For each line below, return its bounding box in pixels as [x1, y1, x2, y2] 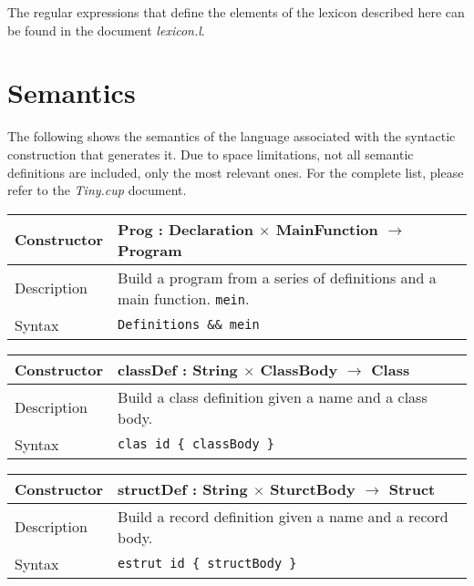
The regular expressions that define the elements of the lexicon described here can [7, 3, 465, 21]
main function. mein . [118, 287, 250, 309]
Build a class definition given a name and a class [118, 386, 428, 407]
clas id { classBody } [118, 437, 274, 452]
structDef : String [118, 478, 248, 499]
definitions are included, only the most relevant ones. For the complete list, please [7, 162, 464, 181]
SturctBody [270, 478, 355, 499]
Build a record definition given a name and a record [118, 505, 448, 527]
